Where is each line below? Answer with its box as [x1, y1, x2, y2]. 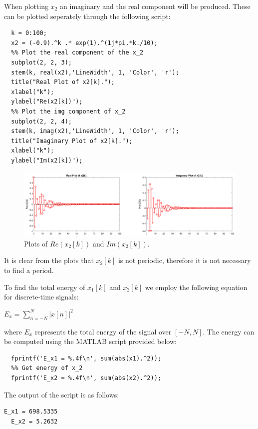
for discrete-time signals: [4, 291, 79, 302]
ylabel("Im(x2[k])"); [11, 156, 83, 164]
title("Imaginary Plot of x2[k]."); [11, 137, 133, 144]
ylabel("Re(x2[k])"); [11, 98, 83, 105]
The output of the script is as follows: [4, 389, 119, 399]
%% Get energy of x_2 [11, 364, 83, 372]
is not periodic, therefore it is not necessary [118, 255, 251, 265]
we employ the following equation [145, 281, 248, 292]
